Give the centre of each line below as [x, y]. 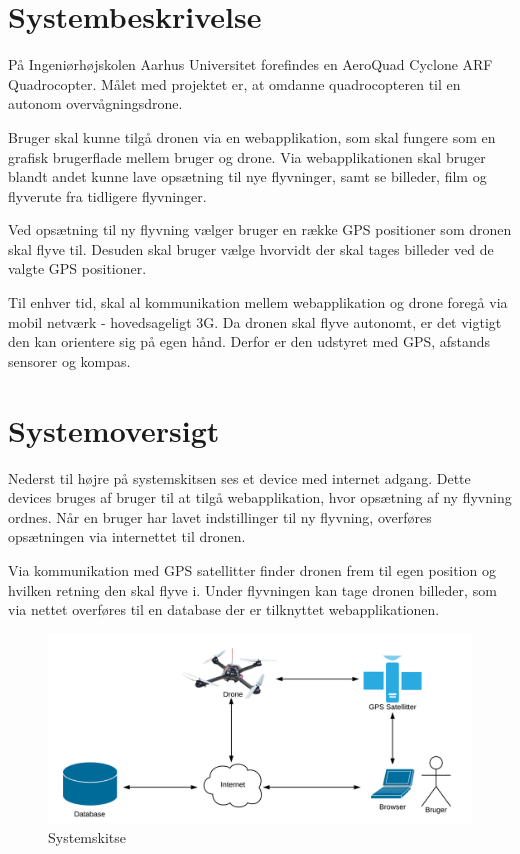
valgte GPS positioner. [77, 268]
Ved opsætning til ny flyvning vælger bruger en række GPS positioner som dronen [260, 229]
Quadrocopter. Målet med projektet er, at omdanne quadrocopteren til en [234, 83]
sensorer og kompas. [69, 360]
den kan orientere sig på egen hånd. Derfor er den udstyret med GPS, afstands [249, 341]
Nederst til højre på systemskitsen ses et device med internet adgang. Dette [239, 477]
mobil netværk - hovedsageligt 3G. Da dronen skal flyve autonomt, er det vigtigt [255, 321]
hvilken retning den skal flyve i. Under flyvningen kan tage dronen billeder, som [252, 589]
